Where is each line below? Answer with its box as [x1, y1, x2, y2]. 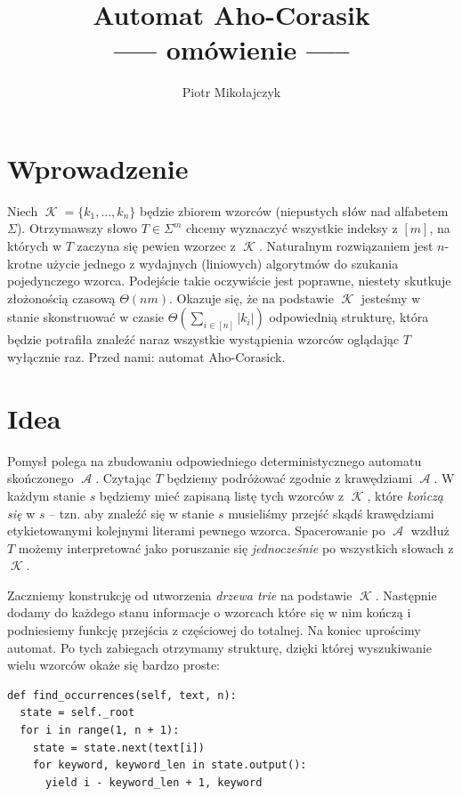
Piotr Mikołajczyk [182, 83, 281, 101]
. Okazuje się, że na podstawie [169, 288, 334, 307]
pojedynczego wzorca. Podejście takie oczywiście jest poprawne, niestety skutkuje [7, 271, 451, 290]
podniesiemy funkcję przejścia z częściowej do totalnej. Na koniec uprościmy [7, 621, 421, 639]
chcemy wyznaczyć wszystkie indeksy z [185, 219, 398, 237]
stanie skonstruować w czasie [7, 308, 165, 326]
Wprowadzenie [7, 149, 189, 186]
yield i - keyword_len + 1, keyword [45, 776, 263, 789]
